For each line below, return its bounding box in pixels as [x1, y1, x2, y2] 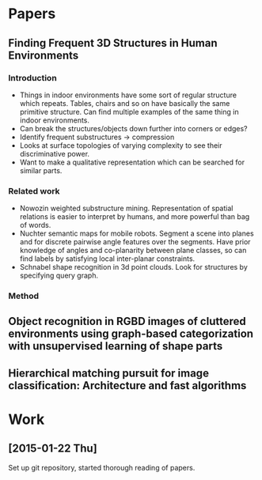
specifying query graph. [19, 270, 99, 281]
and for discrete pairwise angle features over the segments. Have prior [19, 237, 251, 247]
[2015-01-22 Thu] [8, 442, 97, 455]
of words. [19, 221, 51, 230]
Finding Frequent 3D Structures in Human [8, 36, 218, 50]
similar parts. [19, 165, 63, 175]
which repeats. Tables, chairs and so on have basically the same [19, 98, 230, 108]
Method [8, 290, 40, 301]
